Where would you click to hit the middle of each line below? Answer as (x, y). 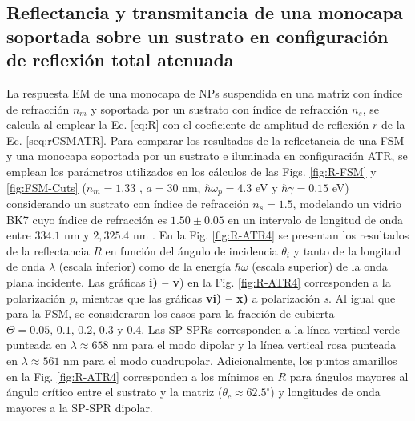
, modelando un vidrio (347, 203)
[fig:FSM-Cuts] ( (46, 187)
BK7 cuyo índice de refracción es (87, 219)
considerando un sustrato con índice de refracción (128, 203)
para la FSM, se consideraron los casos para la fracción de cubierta (171, 313)
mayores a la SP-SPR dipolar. (80, 407)
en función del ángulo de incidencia (191, 250)
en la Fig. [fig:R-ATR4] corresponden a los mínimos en (140, 376)
